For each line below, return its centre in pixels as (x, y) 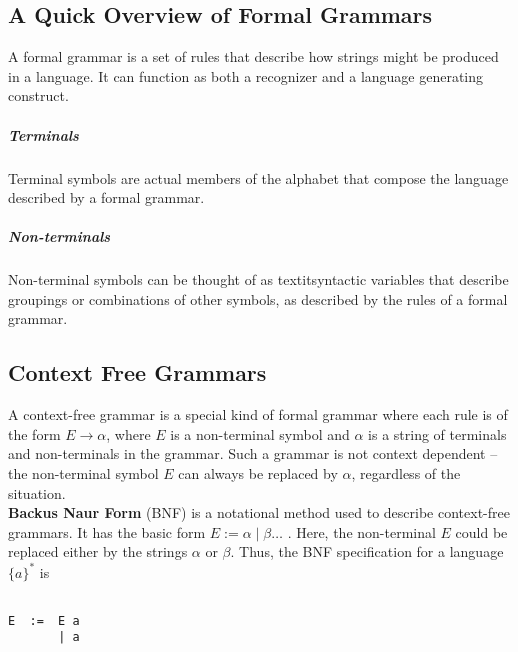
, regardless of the (406, 473)
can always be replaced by (258, 473)
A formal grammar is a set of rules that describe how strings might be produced (253, 56)
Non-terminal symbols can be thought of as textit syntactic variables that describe (258, 279)
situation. (37, 492)
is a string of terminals (437, 433)
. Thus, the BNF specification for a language (367, 551)
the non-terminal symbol (83, 473)
